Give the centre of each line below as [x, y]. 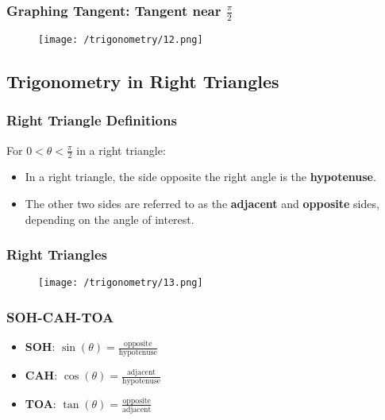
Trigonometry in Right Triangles [143, 81]
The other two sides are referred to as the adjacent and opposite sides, [202, 204]
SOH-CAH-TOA [60, 317]
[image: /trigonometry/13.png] [121, 283]
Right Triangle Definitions [92, 120]
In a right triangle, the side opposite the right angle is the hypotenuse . [200, 177]
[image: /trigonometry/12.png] [121, 39]
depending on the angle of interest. [110, 219]
